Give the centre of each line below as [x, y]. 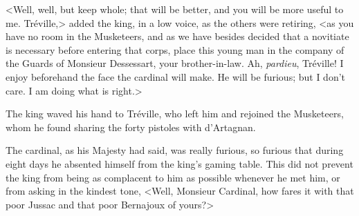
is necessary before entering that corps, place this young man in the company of [175, 49]
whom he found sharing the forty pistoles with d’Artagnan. [131, 127]
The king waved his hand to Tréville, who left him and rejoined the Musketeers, [175, 114]
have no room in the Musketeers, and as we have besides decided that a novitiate [177, 36]
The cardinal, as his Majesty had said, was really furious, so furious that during [175, 150]
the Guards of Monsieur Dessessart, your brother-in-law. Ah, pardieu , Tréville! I [175, 63]
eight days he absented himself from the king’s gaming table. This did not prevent [179, 163]
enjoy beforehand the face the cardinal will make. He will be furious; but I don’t [176, 76]
